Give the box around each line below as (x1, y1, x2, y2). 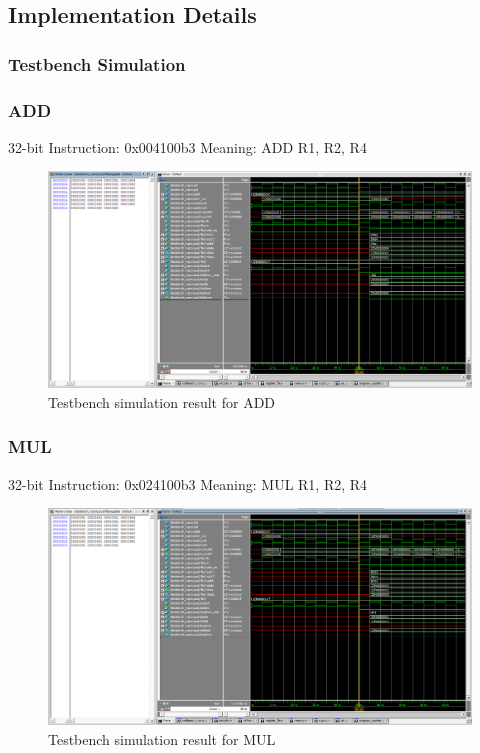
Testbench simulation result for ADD (48, 391, 276, 412)
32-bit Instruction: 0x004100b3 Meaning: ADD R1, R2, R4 (8, 136, 367, 157)
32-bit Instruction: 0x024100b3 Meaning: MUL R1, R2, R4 (8, 473, 368, 494)
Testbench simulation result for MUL (48, 728, 276, 749)
